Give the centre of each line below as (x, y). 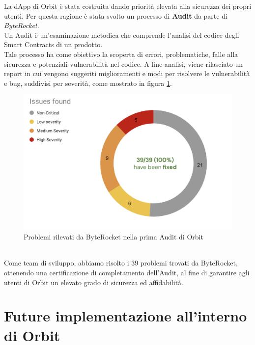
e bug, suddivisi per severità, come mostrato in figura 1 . (88, 83)
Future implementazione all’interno (126, 316)
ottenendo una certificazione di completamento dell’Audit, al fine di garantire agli (127, 273)
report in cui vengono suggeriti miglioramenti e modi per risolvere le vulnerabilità (127, 73)
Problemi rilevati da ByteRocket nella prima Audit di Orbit (113, 237)
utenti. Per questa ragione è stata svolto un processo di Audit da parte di (116, 15)
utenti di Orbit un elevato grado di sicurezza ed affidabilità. (94, 282)
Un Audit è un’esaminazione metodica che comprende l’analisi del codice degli (122, 35)
